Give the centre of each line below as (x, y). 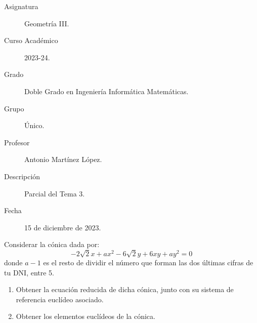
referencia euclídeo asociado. (60, 299)
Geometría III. (47, 23)
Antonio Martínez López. (63, 159)
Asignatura (21, 6)
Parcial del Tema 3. (55, 193)
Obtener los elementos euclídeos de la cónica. (85, 316)
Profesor (17, 142)
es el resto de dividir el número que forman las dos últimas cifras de (148, 263)
